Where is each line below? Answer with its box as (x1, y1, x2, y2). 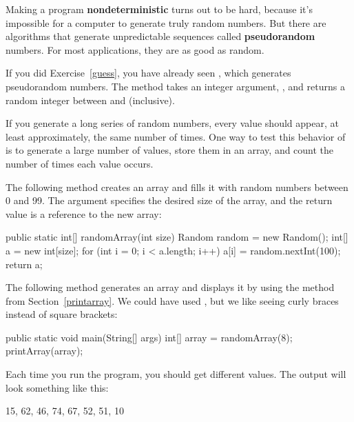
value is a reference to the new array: (6, 206, 162, 221)
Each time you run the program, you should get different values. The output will (6, 367, 346, 381)
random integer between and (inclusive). (6, 92, 175, 107)
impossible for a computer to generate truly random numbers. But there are (6, 15, 326, 30)
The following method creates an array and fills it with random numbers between (6, 179, 348, 194)
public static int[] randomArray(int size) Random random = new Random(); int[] (6, 230, 348, 244)
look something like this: (6, 380, 109, 394)
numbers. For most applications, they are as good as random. (6, 42, 264, 57)
